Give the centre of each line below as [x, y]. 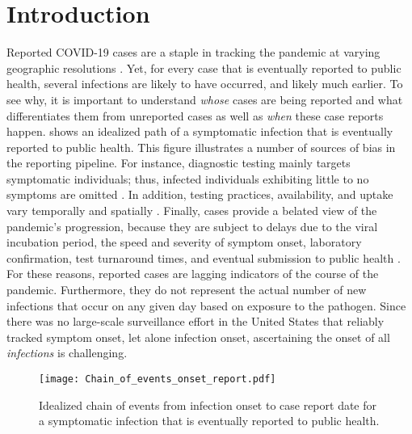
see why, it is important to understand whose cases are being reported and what [205, 99]
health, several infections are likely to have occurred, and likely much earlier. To [205, 84]
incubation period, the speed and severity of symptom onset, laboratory [184, 242]
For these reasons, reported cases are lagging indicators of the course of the [193, 274]
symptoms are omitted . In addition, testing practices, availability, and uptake [200, 194]
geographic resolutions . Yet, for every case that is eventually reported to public [204, 67]
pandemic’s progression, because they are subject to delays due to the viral [192, 226]
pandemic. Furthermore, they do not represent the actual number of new [187, 290]
